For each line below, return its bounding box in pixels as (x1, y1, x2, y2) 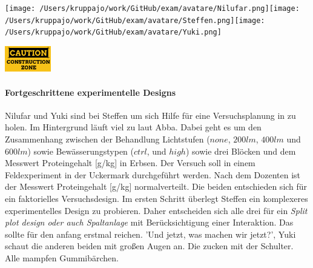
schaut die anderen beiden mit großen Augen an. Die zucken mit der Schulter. (5, 240, 294, 252)
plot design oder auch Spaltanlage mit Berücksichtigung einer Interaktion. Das (5, 216, 294, 229)
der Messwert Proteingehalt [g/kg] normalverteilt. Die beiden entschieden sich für (5, 180, 308, 193)
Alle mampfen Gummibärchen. (5, 251, 119, 264)
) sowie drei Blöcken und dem (185, 144, 296, 157)
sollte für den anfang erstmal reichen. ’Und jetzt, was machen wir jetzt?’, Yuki (5, 227, 296, 240)
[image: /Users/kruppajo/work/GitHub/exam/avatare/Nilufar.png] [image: (5, 4, 300, 13)
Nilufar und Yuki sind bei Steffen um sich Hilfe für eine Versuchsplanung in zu (5, 109, 296, 121)
